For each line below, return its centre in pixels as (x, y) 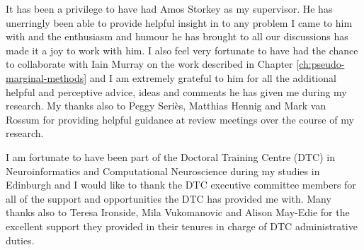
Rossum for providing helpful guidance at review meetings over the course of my (180, 119)
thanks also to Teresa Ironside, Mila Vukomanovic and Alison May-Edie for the (178, 212)
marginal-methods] (46, 77)
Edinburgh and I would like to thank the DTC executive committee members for (181, 185)
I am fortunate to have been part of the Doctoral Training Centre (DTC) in (170, 156)
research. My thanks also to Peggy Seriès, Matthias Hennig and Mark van (166, 106)
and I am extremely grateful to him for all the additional (213, 77)
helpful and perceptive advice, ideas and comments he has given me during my (176, 91)
